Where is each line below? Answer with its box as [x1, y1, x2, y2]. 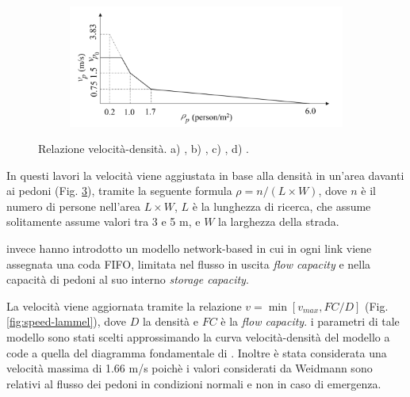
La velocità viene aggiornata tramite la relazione [6, 297, 242, 314]
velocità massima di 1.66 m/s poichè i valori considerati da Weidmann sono [6, 360, 373, 376]
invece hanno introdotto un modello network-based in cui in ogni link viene [6, 240, 372, 257]
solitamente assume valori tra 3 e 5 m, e [6, 213, 201, 230]
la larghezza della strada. [218, 213, 339, 230]
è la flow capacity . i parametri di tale [220, 313, 400, 330]
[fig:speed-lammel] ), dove [6, 313, 126, 330]
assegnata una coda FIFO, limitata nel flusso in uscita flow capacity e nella [6, 255, 371, 272]
